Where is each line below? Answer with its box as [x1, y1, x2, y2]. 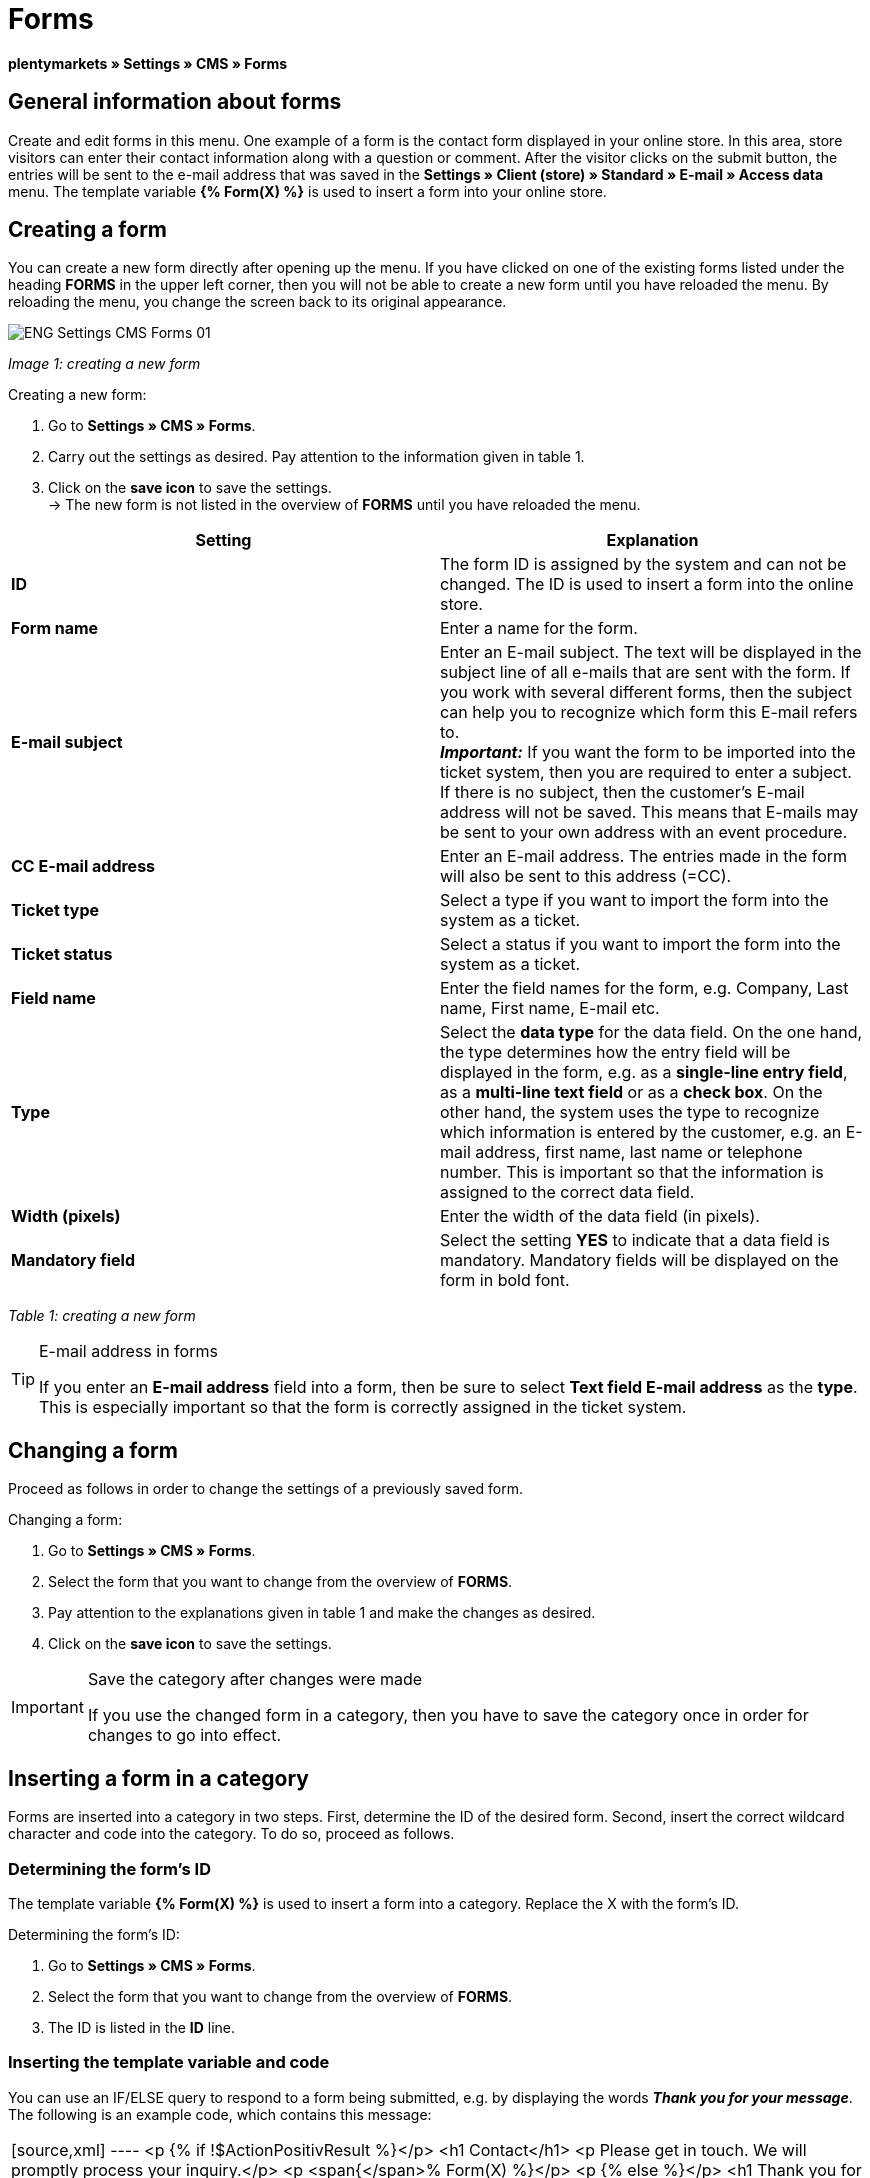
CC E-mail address [11, 856, 156, 877]
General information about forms [8, 89, 342, 115]
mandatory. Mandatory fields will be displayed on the [440, 1250, 839, 1271]
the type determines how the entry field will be [440, 1042, 791, 1063]
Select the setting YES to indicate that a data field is [440, 1230, 830, 1251]
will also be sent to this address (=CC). [440, 866, 732, 887]
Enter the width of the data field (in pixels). [440, 1206, 760, 1227]
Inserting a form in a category [8, 1765, 310, 1791]
